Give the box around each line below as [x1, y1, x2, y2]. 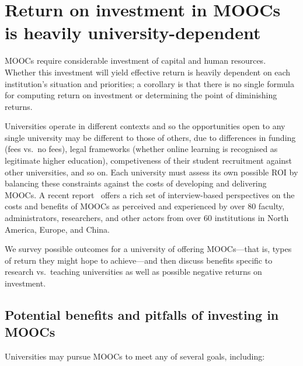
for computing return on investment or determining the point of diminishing [5, 89, 277, 101]
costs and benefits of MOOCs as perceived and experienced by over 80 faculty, [5, 200, 285, 212]
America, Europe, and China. [5, 223, 110, 235]
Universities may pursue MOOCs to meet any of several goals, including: [5, 350, 265, 362]
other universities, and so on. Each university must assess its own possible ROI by [5, 165, 298, 178]
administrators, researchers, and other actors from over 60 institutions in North [5, 212, 289, 224]
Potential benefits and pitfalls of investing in [5, 305, 279, 323]
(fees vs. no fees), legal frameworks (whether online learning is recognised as [5, 143, 278, 155]
